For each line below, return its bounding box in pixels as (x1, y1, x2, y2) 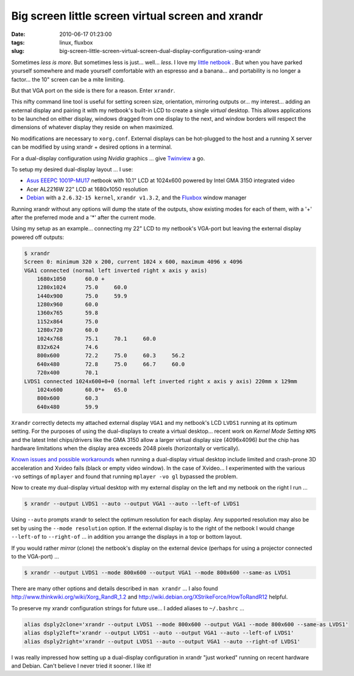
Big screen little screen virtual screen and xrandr (11, 9, 263, 23)
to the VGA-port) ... (11, 553, 59, 560)
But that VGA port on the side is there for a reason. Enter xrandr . (11, 87, 175, 94)
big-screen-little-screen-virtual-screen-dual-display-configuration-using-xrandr (59, 48, 261, 55)
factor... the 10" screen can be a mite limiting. (11, 76, 125, 83)
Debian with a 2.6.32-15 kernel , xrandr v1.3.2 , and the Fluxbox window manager (26, 194, 247, 201)
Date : (11, 30, 26, 38)
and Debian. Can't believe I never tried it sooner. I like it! (11, 662, 152, 669)
